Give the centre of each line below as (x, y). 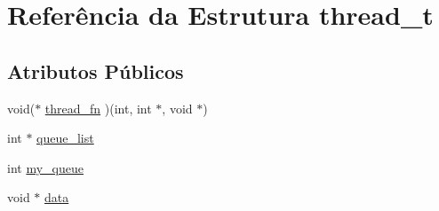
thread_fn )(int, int (98, 108)
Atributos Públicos (96, 70)
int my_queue (45, 167)
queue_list (65, 138)
